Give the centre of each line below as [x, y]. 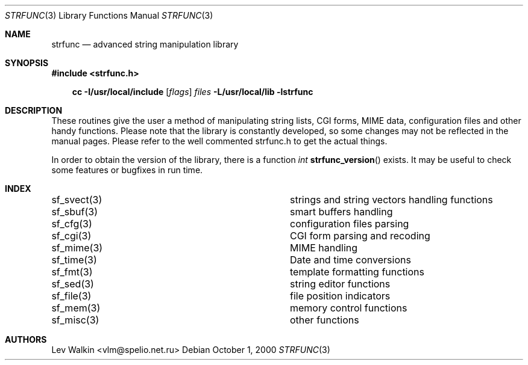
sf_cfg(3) [72, 224]
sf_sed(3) [73, 284]
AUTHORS [26, 339]
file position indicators [340, 296]
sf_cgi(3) [71, 236]
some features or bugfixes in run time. [127, 170]
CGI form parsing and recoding [360, 236]
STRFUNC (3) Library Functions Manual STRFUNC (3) [109, 15]
